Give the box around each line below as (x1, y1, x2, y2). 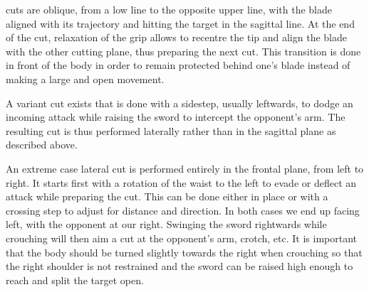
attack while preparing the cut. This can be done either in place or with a (6, 189, 328, 204)
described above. (6, 137, 78, 152)
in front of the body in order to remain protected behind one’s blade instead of (6, 58, 350, 72)
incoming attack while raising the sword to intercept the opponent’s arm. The (6, 109, 345, 124)
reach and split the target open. (6, 272, 144, 287)
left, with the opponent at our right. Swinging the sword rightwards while (6, 217, 327, 232)
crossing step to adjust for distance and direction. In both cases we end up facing (6, 202, 360, 217)
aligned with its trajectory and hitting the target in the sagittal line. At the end (6, 16, 355, 31)
